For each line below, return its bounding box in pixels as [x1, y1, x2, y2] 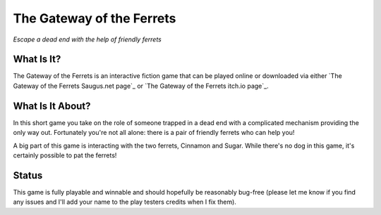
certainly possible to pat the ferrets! [13, 151, 117, 159]
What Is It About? [13, 100, 91, 112]
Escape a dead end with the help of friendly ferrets [13, 35, 162, 44]
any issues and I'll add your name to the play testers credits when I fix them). [13, 197, 236, 207]
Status [13, 169, 43, 181]
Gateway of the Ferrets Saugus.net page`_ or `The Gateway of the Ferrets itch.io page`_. [13, 82, 269, 90]
